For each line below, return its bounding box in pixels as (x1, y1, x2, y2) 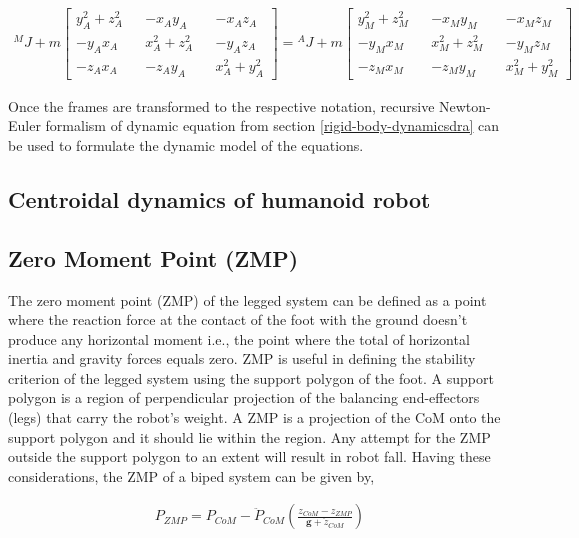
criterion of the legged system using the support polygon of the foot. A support (8, 367, 494, 388)
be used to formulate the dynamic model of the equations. (8, 134, 364, 155)
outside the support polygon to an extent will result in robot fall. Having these (8, 446, 491, 467)
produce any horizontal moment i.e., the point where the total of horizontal (8, 328, 470, 349)
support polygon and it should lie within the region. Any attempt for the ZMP (8, 426, 491, 447)
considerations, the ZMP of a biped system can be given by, (8, 465, 375, 486)
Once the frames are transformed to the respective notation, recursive (8, 95, 435, 116)
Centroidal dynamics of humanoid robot (8, 183, 431, 214)
